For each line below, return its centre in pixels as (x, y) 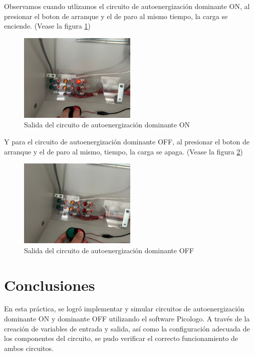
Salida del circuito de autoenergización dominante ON (107, 125)
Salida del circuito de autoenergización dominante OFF (109, 250)
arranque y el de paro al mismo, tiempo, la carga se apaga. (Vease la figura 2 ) (123, 151)
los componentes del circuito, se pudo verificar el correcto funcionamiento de (121, 338)
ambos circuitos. (29, 348)
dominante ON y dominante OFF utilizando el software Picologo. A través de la (127, 319)
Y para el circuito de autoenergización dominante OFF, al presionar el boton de (127, 141)
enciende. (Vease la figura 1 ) (47, 26)
